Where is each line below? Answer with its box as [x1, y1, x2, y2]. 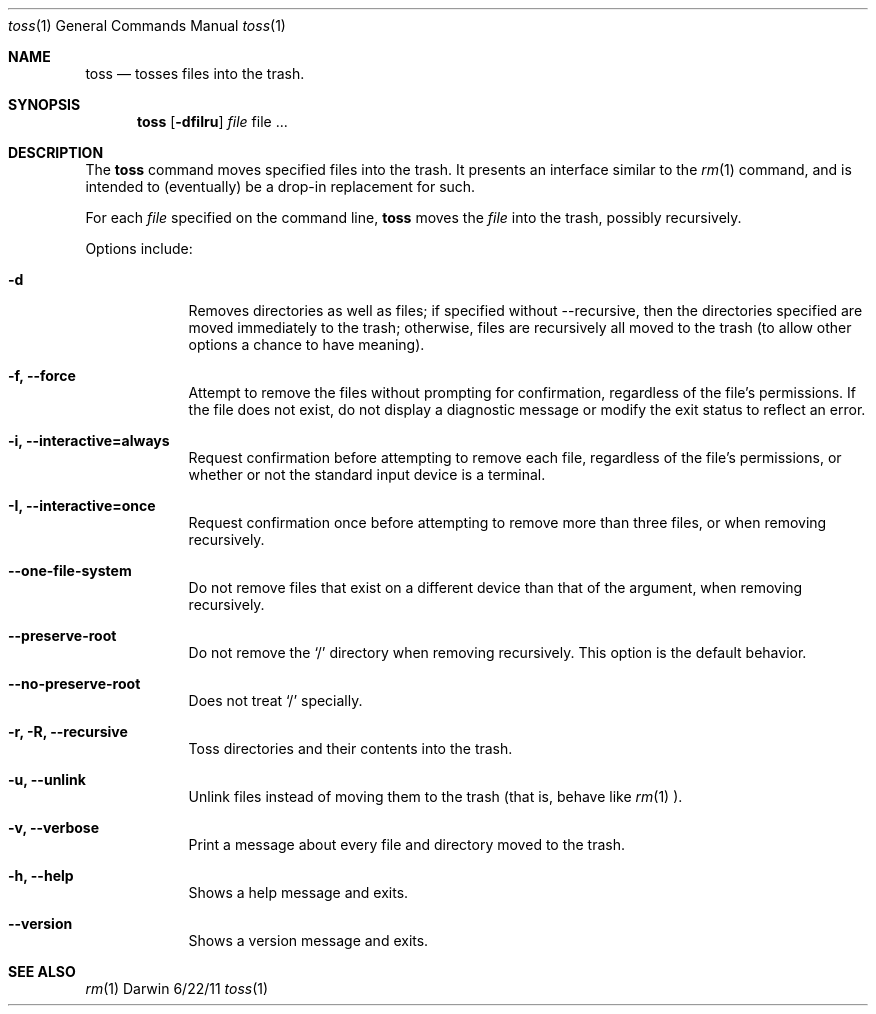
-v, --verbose [8, 819, 100, 836]
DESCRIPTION [8, 144, 104, 161]
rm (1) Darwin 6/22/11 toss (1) [85, 980, 269, 997]
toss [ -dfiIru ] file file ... [137, 113, 288, 130]
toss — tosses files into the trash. [85, 65, 305, 82]
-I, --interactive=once [8, 497, 156, 514]
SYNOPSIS [8, 96, 81, 113]
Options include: [85, 240, 193, 257]
